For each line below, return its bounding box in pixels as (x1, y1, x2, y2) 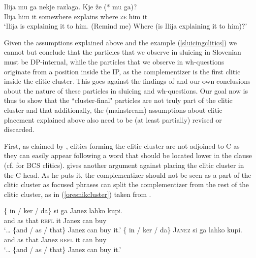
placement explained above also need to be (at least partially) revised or (4, 114, 222, 125)
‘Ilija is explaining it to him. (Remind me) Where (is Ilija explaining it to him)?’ (4, 21, 247, 31)
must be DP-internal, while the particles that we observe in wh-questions (4, 56, 224, 66)
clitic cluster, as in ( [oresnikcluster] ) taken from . (4, 189, 151, 199)
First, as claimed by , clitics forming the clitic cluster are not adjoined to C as (4, 140, 240, 151)
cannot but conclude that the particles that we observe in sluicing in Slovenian (4, 47, 241, 57)
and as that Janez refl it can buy (4, 234, 107, 245)
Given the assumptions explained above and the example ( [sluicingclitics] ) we (4, 37, 237, 47)
